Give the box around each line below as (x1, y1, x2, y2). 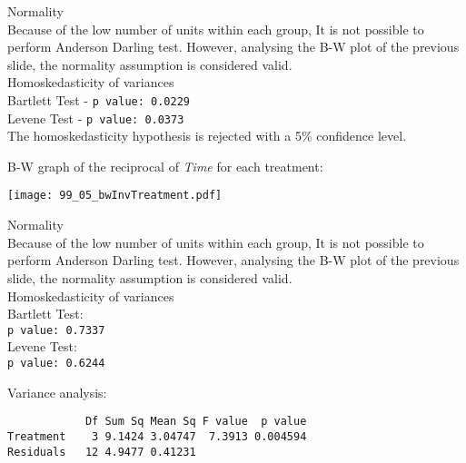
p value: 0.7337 (7, 323, 105, 337)
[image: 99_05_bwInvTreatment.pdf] (7, 189, 223, 202)
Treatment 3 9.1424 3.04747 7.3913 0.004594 (7, 429, 307, 443)
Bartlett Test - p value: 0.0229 (7, 90, 191, 109)
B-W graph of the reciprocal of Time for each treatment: (7, 156, 323, 175)
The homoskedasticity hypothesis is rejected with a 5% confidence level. (7, 126, 407, 145)
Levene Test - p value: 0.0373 (7, 108, 184, 127)
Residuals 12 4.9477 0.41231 (7, 445, 196, 458)
